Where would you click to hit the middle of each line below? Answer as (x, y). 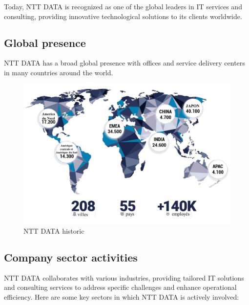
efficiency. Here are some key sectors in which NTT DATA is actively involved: (122, 296)
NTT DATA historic (54, 230)
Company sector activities (71, 257)
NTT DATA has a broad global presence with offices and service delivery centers (124, 63)
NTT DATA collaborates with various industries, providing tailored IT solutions (124, 277)
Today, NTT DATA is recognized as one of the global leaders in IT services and (123, 6)
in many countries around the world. (59, 72)
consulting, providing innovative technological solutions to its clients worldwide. (123, 16)
